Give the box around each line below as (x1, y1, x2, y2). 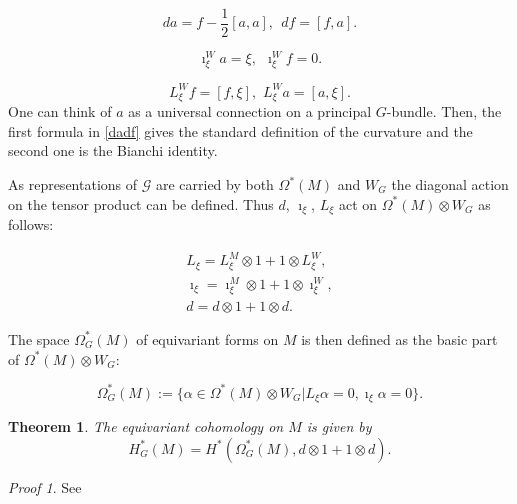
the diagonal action (391, 174, 509, 195)
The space (8, 328, 70, 349)
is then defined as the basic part (301, 328, 498, 349)
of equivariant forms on (136, 328, 279, 349)
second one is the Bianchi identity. (8, 140, 218, 161)
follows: (8, 214, 54, 235)
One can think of (8, 101, 112, 122)
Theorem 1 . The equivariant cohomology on (8, 416, 284, 437)
